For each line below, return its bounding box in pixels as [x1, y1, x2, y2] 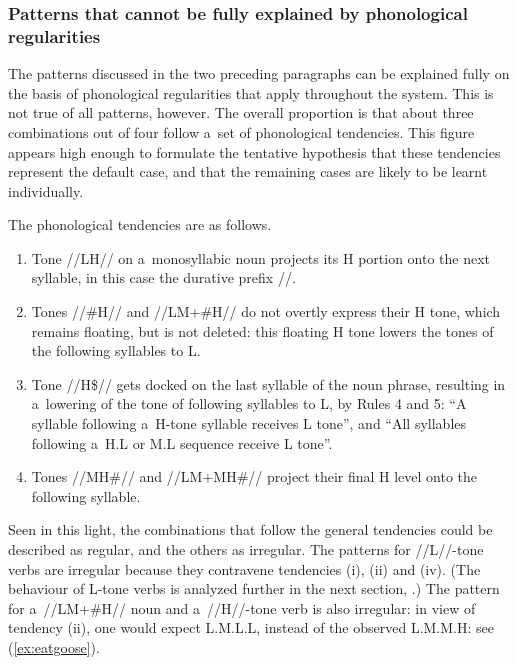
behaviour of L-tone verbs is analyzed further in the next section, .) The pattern [8, 578, 500, 599]
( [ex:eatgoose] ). [8, 636, 100, 657]
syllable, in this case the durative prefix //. [31, 267, 296, 288]
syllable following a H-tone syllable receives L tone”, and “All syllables [31, 413, 467, 434]
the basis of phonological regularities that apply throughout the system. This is [8, 82, 494, 103]
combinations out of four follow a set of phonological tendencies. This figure [8, 121, 475, 142]
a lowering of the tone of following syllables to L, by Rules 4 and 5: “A [31, 393, 467, 414]
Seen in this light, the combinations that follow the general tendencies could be [8, 519, 493, 540]
